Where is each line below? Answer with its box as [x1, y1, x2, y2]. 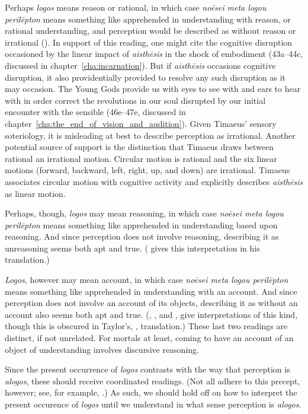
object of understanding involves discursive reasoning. [5, 343, 199, 355]
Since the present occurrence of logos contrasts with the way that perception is [5, 363, 290, 375]
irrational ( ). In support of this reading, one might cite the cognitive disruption [5, 36, 293, 48]
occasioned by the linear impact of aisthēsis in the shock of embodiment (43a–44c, [5, 47, 303, 60]
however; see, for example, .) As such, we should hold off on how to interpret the [5, 386, 297, 399]
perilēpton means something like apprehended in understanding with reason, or [5, 12, 291, 25]
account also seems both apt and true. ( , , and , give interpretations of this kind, [5, 308, 298, 320]
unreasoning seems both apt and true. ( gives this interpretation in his [5, 241, 260, 254]
